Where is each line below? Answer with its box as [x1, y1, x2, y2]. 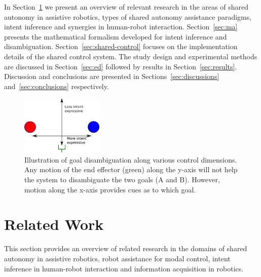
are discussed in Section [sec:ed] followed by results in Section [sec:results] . [4, 61, 237, 71]
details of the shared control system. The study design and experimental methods [4, 51, 257, 61]
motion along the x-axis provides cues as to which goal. [24, 184, 196, 194]
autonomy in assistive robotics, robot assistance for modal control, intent [4, 253, 231, 263]
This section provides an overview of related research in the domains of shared [4, 243, 247, 254]
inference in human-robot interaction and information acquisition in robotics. [4, 263, 244, 273]
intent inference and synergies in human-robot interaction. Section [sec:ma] [4, 21, 238, 32]
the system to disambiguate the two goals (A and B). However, [24, 174, 220, 185]
